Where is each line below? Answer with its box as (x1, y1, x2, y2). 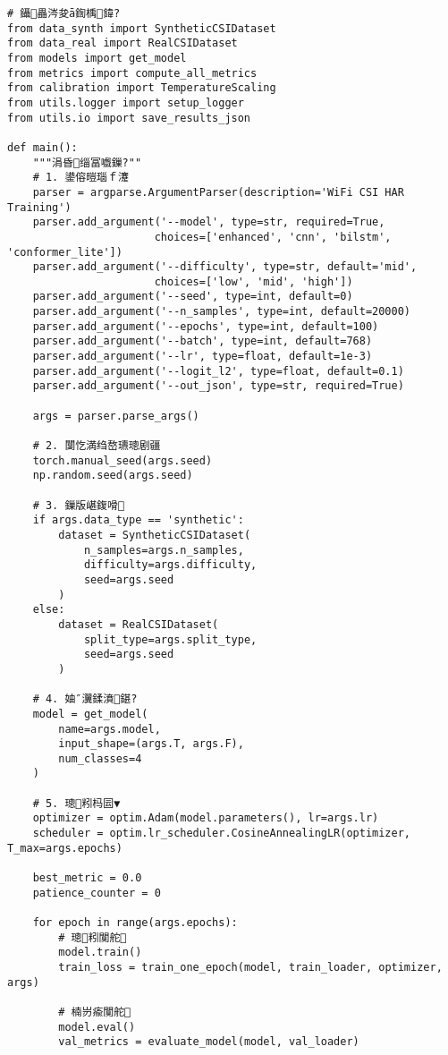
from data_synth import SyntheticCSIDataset (7, 21, 276, 35)
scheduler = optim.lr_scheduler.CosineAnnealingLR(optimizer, (32, 827, 411, 840)
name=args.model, (58, 722, 161, 736)
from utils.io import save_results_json (7, 111, 251, 124)
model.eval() (58, 1020, 136, 1034)
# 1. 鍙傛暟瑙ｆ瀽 (32, 171, 129, 184)
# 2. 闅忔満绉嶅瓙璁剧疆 (32, 439, 161, 453)
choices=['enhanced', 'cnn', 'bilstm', (154, 230, 392, 243)
